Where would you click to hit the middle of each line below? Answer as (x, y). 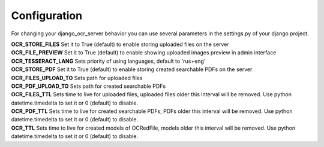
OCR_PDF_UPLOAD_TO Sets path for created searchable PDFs (88, 86)
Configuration (47, 16)
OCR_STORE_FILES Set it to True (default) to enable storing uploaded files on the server (120, 44)
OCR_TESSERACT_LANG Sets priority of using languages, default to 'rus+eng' (108, 61)
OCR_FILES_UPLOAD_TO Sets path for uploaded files (77, 78)
